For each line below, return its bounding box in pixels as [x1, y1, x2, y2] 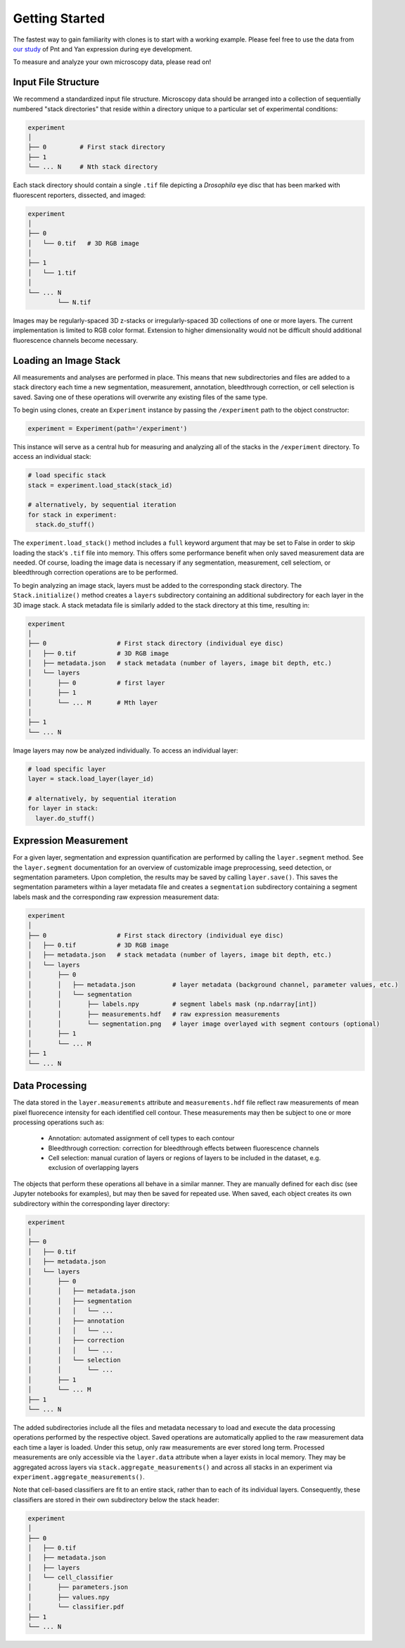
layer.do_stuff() [35, 814, 95, 822]
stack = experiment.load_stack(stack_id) [27, 481, 173, 489]
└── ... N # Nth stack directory [27, 163, 158, 171]
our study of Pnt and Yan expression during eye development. [13, 44, 193, 53]
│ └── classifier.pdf [27, 1603, 124, 1611]
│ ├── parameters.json [27, 1583, 129, 1591]
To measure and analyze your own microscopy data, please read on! [13, 58, 212, 66]
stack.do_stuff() [35, 521, 95, 529]
